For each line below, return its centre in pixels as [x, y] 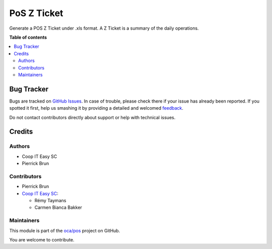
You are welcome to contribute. [42, 239]
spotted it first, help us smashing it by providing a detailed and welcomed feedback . [96, 108]
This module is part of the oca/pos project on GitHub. [65, 230]
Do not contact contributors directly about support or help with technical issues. [92, 117]
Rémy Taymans [50, 201]
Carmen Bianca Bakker [58, 207]
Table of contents [28, 37]
